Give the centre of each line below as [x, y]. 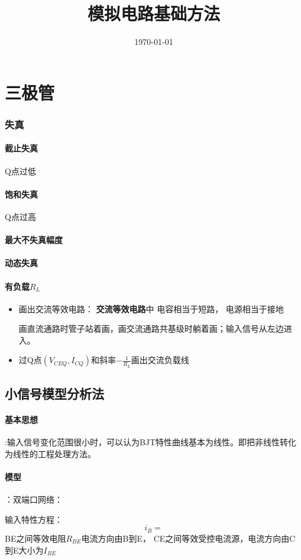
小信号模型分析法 [54, 394]
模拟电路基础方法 [153, 13]
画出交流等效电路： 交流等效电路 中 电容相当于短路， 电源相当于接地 [151, 308]
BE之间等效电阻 [35, 538]
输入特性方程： [34, 519]
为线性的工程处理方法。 [50, 453]
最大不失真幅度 [34, 240]
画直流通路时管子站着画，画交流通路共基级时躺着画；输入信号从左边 [151, 328]
